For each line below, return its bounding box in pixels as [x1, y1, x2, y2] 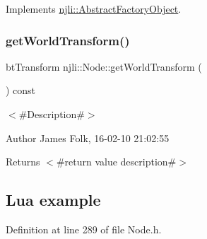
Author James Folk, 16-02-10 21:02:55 [6, 130, 170, 145]
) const [6, 83, 36, 98]
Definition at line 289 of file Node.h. [6, 221, 162, 236]
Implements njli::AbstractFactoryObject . [6, 1, 182, 16]
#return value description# [56, 154, 177, 169]
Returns [6, 154, 40, 169]
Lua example [6, 189, 101, 211]
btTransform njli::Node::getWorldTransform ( [6, 59, 202, 74]
